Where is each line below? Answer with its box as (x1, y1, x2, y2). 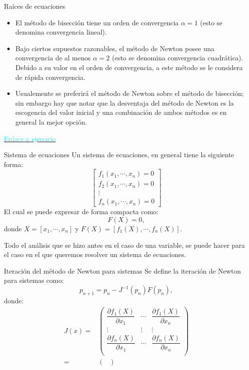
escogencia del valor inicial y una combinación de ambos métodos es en (15, 107, 227, 117)
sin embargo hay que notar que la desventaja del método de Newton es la (15, 97, 234, 108)
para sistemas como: (4, 275, 64, 285)
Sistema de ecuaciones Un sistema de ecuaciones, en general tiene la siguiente (4, 149, 234, 160)
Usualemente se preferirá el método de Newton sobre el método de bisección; (15, 88, 244, 98)
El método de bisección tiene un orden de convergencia (15, 17, 179, 27)
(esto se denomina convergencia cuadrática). (112, 53, 243, 63)
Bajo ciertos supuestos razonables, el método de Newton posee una (15, 43, 214, 53)
